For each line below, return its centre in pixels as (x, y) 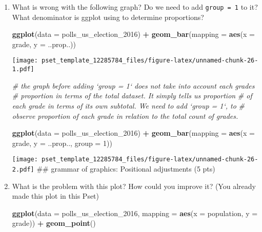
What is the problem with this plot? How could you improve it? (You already (134, 186)
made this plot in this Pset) (56, 196)
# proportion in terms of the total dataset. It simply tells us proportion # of (132, 96)
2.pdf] (23, 169)
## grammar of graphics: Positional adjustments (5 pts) (126, 168)
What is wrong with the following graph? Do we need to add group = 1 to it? (135, 7)
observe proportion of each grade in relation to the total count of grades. (125, 115)
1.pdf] (23, 69)
